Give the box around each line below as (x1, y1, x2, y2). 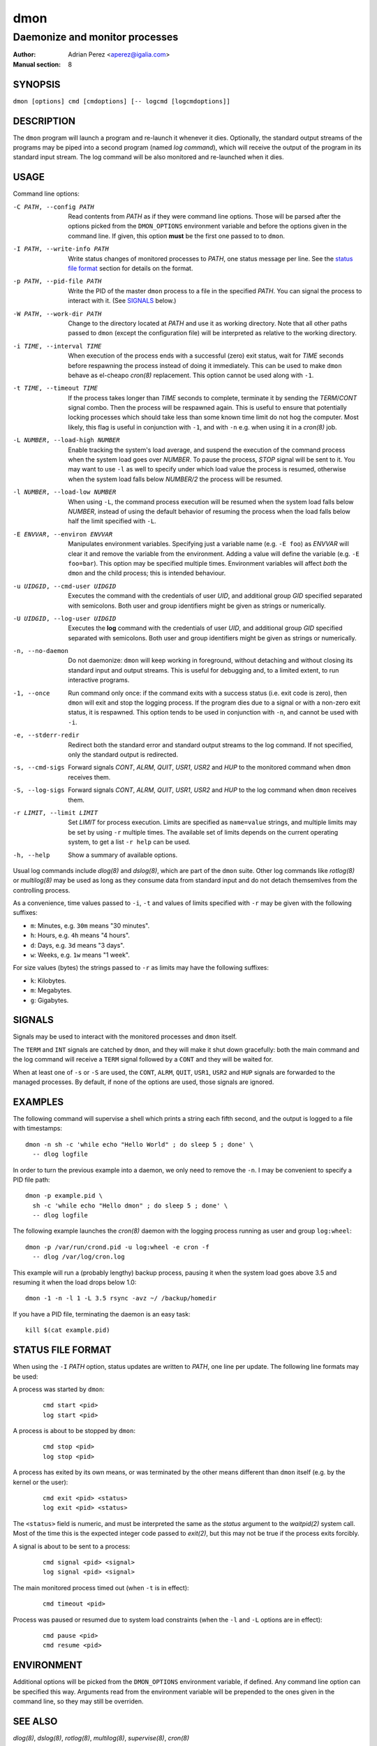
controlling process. (13, 886, 71, 894)
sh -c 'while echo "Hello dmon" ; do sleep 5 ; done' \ (32, 1201, 228, 1210)
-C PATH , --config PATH (13, 203, 94, 211)
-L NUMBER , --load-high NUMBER (13, 436, 120, 444)
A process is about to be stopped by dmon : (13, 1427, 136, 1435)
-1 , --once (13, 689, 50, 697)
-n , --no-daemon (13, 647, 69, 655)
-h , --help (13, 851, 50, 859)
